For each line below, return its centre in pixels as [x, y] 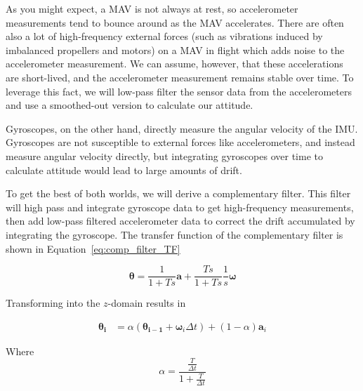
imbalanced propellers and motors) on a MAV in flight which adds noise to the [175, 49]
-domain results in [147, 303]
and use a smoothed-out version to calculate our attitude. [130, 105]
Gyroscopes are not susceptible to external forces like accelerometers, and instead [180, 142]
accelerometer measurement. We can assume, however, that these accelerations [174, 64]
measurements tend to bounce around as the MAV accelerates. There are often [175, 22]
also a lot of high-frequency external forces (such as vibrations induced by [164, 36]
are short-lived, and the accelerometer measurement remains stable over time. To [180, 77]
